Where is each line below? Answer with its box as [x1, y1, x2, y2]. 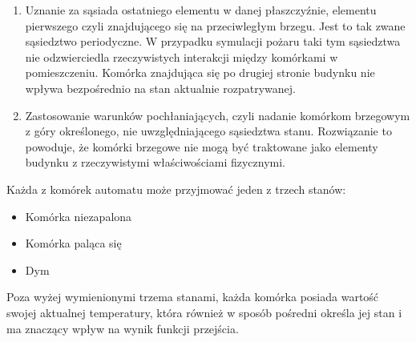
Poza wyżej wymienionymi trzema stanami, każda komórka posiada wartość [6, 288, 379, 305]
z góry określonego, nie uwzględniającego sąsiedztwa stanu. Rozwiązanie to [25, 123, 392, 139]
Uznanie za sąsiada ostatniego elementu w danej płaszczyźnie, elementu [25, 2, 377, 18]
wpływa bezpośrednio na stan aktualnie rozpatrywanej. [25, 79, 296, 96]
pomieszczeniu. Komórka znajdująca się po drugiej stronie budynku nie [25, 64, 375, 81]
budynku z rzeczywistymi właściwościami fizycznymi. [25, 154, 286, 171]
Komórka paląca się [25, 235, 122, 251]
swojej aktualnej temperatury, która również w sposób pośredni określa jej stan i [6, 304, 402, 320]
